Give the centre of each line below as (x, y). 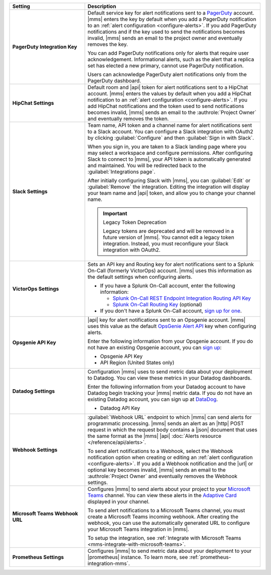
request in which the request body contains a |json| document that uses (173, 430)
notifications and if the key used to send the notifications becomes (166, 32)
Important (115, 213)
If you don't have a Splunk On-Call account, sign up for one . (171, 311)
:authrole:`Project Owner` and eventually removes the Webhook (163, 476)
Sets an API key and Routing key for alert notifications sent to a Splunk (171, 264)
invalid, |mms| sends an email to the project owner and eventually (165, 38)
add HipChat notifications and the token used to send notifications (166, 106)
